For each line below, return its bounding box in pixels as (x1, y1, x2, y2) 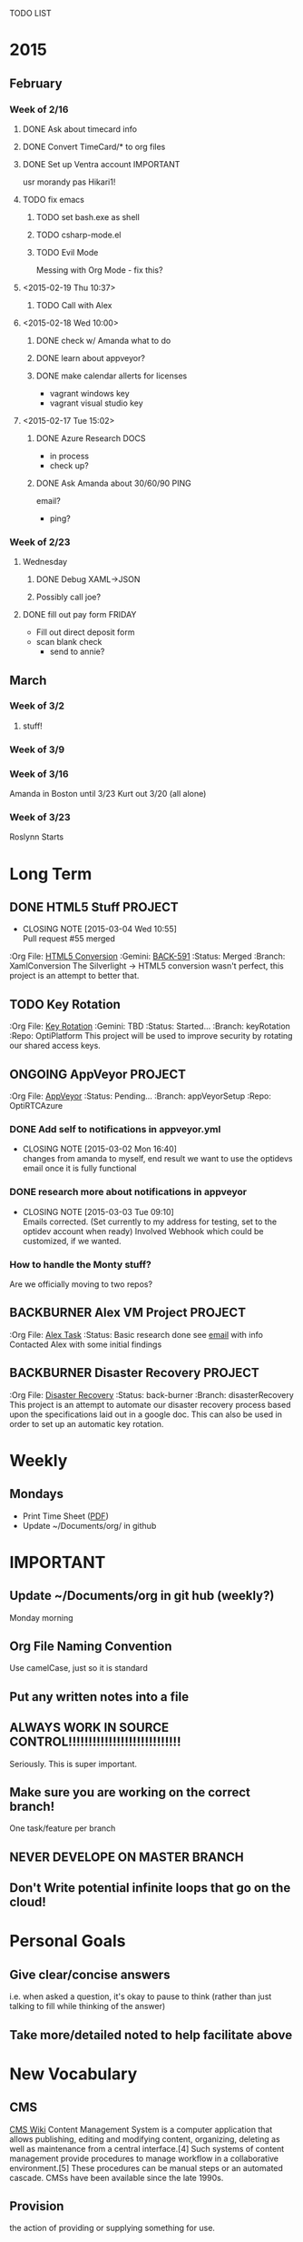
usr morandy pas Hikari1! (22, 176, 116, 187)
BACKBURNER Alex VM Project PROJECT (9, 1305, 247, 1321)
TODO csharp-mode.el (35, 229, 122, 240)
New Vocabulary (9, 2064, 138, 2084)
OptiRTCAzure (9, 1101, 64, 1111)
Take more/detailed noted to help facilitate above (9, 2027, 293, 2043)
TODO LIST (9, 8, 52, 18)
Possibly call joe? (35, 591, 102, 603)
